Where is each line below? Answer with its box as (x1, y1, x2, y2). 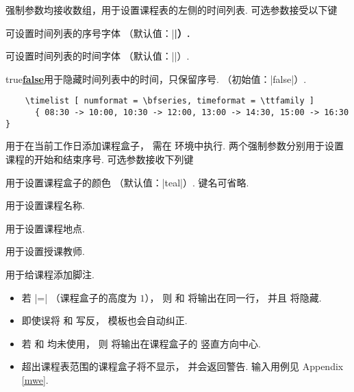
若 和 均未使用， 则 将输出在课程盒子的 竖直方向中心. (21, 336, 261, 350)
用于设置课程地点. (5, 221, 85, 235)
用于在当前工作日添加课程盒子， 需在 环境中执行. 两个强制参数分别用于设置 (5, 138, 344, 153)
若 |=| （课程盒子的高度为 (21, 290, 137, 304)
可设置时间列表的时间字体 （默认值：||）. (5, 49, 190, 63)
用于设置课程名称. (5, 198, 85, 212)
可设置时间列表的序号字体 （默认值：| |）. (5, 25, 190, 40)
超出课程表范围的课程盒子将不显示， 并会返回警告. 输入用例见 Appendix (21, 359, 344, 373)
